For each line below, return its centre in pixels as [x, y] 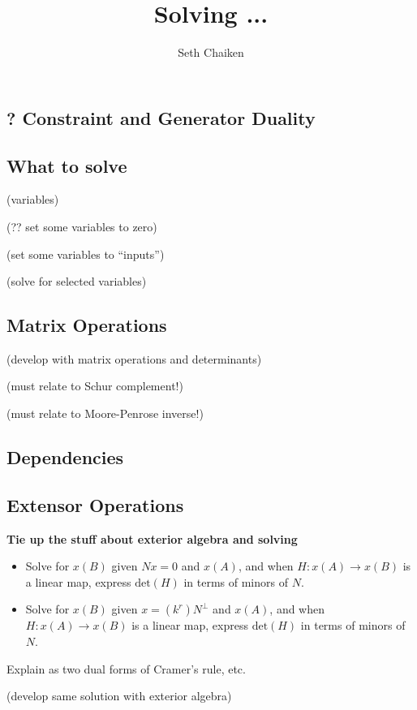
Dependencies [65, 457]
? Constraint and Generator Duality [161, 117]
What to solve [67, 165]
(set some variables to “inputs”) [86, 254]
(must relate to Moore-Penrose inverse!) [105, 413]
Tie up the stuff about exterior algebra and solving [152, 538]
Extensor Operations [95, 504]
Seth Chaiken [211, 52]
